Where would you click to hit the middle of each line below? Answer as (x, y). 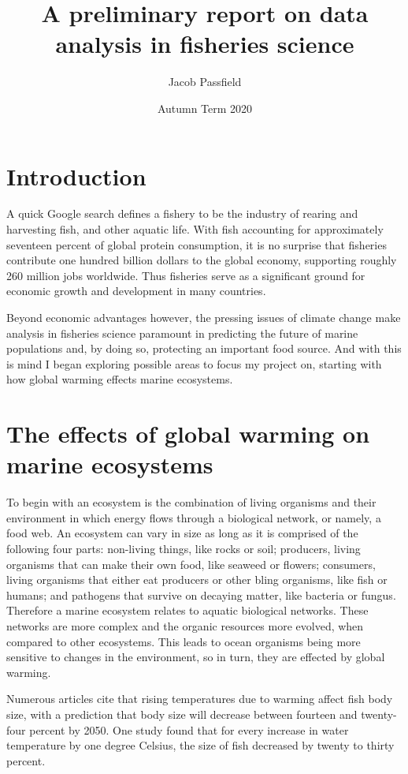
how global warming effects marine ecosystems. (120, 379)
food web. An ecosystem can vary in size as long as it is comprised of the (182, 533)
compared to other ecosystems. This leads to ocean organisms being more (184, 641)
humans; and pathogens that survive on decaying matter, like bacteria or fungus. (201, 595)
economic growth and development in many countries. (136, 291)
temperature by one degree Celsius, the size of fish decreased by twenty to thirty (200, 745)
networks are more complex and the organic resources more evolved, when (185, 626)
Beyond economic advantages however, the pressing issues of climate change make (204, 317)
